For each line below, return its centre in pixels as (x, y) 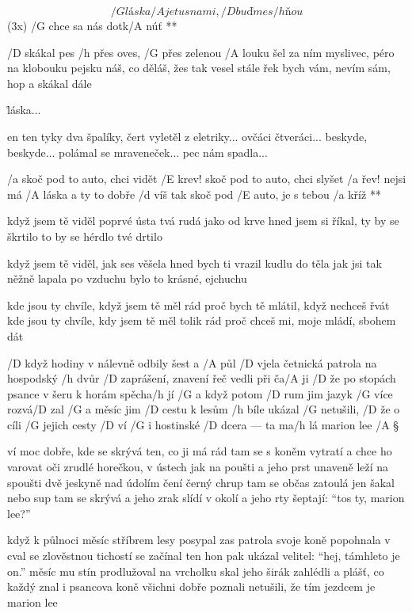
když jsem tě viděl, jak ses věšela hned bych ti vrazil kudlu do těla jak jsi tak (195, 263)
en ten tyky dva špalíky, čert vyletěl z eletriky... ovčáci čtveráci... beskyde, (187, 136)
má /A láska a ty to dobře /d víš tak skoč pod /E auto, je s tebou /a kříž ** (194, 194)
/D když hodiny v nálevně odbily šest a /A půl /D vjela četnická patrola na (192, 362)
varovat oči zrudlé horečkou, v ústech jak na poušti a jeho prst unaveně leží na (198, 467)
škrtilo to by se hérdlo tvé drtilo (85, 236)
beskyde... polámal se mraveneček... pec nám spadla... (137, 152)
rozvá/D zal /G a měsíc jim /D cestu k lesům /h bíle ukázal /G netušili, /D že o (204, 409)
